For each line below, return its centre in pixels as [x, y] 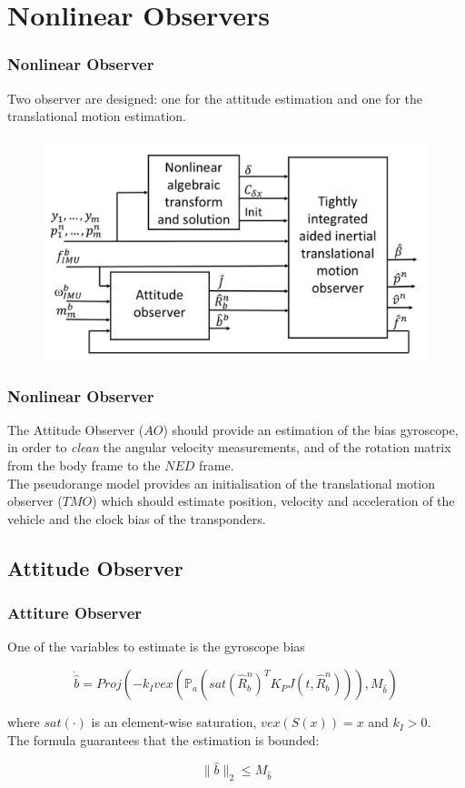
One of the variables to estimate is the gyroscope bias [156, 647]
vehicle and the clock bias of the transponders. [137, 518]
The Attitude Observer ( [76, 429]
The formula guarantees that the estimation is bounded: [163, 739]
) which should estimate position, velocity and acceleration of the [273, 501]
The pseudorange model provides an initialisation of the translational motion [222, 483]
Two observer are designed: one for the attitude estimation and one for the [215, 98]
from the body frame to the [84, 465]
